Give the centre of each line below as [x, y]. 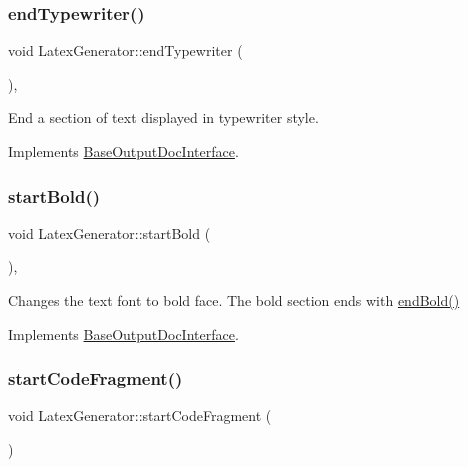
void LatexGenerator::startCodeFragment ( [140, 415]
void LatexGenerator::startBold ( [109, 232]
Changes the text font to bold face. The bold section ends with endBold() [234, 300]
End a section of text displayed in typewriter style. [163, 117]
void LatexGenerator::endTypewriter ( [125, 50]
